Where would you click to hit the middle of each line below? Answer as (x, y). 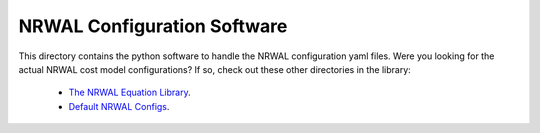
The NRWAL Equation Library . (129, 92)
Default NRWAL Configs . (119, 106)
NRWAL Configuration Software (153, 26)
